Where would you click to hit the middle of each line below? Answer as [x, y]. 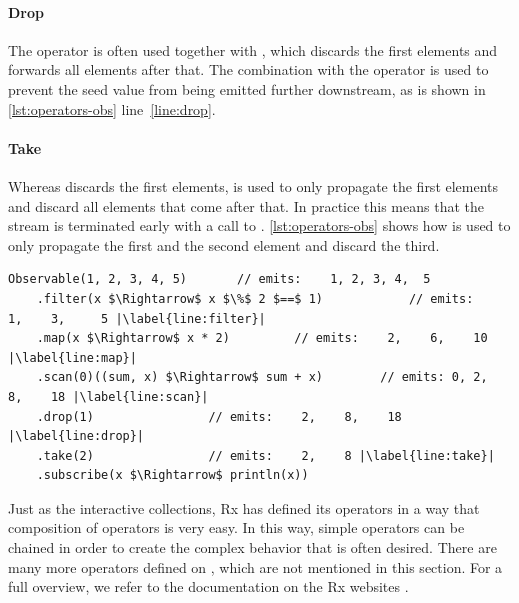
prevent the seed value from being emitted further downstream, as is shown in [247, 88]
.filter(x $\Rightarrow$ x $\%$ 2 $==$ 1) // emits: [255, 298]
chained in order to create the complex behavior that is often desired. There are [252, 547]
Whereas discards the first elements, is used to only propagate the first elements [253, 185]
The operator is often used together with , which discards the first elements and [253, 49]
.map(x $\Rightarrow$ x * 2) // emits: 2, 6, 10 [262, 338]
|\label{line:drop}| [76, 436]
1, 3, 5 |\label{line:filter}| [137, 318]
